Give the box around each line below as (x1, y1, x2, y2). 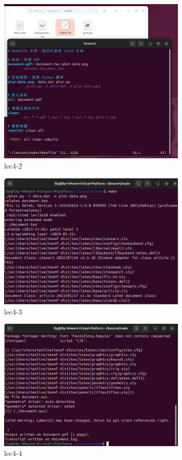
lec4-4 (4, 448, 22, 458)
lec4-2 (4, 160, 22, 171)
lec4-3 (4, 306, 22, 317)
